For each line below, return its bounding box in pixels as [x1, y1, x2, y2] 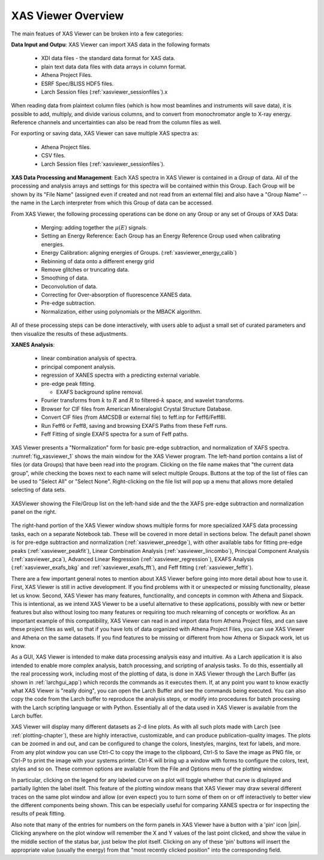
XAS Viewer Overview [11, 9, 124, 22]
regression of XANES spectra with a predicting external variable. [41, 371, 200, 379]
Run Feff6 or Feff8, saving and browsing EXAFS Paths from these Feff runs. [41, 422, 227, 429]
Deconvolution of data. [41, 282, 98, 290]
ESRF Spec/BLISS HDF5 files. [41, 80, 114, 87]
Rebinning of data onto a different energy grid [41, 257, 154, 264]
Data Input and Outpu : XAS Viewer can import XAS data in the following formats [11, 41, 210, 48]
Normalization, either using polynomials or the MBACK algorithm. [41, 308, 202, 315]
